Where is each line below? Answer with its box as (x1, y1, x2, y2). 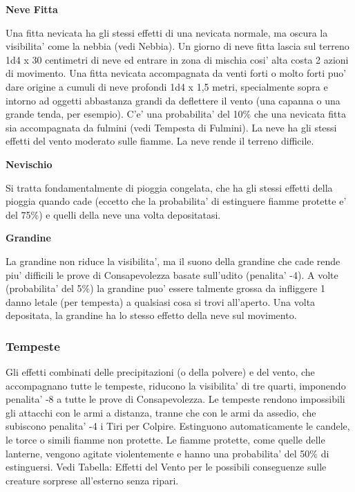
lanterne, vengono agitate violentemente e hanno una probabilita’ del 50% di (6, 446, 329, 460)
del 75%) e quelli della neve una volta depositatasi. (6, 207, 221, 221)
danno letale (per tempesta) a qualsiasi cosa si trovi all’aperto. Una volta (6, 294, 316, 309)
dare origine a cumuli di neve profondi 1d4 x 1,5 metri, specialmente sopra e (6, 79, 328, 93)
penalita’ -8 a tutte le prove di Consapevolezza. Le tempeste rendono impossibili (6, 392, 345, 406)
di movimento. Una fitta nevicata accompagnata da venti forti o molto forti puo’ (6, 66, 347, 80)
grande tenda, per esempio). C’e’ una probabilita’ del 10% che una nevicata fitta (6, 107, 346, 121)
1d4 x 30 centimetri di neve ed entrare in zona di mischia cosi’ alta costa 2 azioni (6, 52, 349, 66)
